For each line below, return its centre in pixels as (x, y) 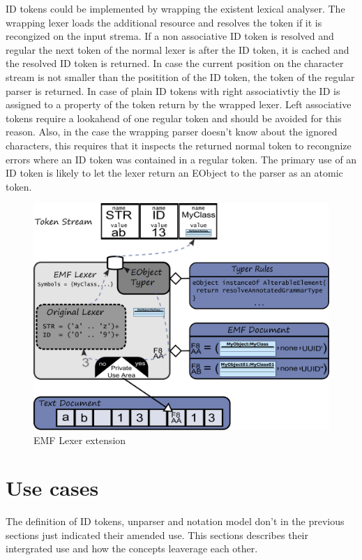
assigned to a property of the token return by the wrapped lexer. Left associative (179, 104)
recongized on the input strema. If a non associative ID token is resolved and (170, 36)
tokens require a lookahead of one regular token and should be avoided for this (174, 118)
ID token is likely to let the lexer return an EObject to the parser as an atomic (174, 173)
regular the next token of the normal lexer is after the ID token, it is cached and (178, 49)
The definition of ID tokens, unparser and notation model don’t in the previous (175, 521)
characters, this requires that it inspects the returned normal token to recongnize (179, 145)
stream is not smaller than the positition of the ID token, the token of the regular (180, 76)
